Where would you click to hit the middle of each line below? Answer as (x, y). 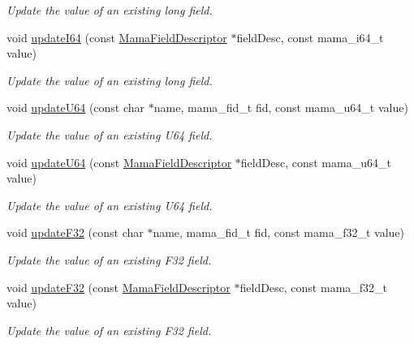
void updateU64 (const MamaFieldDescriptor (119, 162)
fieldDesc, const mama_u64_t (316, 162)
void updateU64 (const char (76, 107)
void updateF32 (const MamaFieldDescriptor (119, 287)
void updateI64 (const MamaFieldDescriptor (117, 37)
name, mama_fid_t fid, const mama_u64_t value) (281, 107)
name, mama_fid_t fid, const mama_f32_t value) (279, 232)
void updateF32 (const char (75, 232)
